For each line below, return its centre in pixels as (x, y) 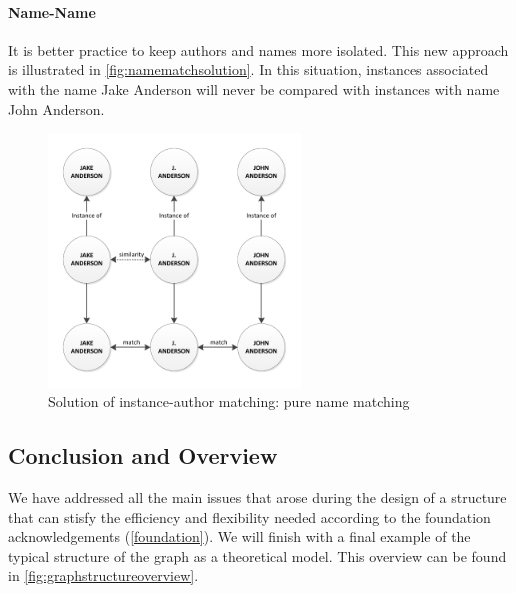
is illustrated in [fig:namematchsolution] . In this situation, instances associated (248, 69)
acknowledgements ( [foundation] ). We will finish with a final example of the (239, 536)
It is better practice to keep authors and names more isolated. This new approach (258, 49)
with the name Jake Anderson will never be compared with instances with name (254, 88)
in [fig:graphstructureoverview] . (103, 575)
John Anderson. (56, 108)
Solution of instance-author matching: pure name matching (229, 401)
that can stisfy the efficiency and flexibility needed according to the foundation (249, 516)
